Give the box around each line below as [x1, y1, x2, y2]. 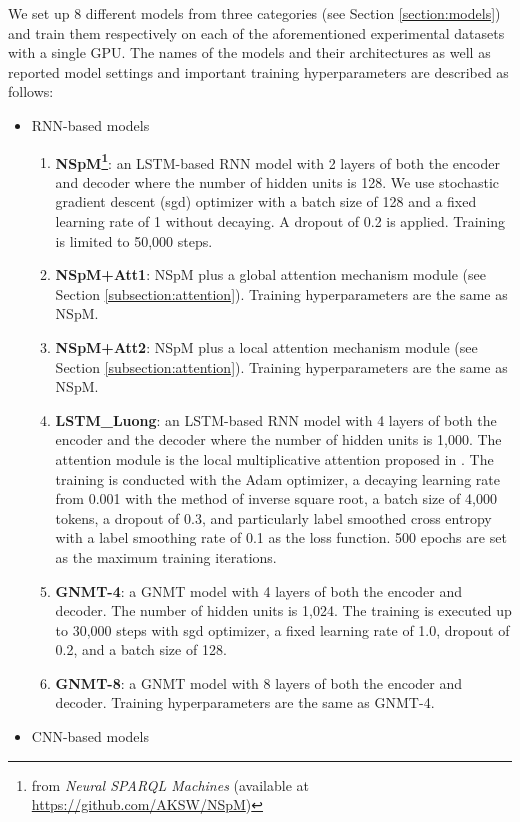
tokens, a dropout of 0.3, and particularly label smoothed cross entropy [55, 507, 492, 528]
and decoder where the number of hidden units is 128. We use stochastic [55, 171, 500, 192]
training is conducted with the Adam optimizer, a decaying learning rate [55, 468, 500, 489]
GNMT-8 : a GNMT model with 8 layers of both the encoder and [55, 672, 463, 693]
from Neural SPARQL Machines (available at [31, 774, 310, 795]
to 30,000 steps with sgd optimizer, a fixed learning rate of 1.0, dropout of [55, 619, 510, 640]
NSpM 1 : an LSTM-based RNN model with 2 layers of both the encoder [55, 149, 500, 173]
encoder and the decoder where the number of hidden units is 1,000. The [55, 429, 502, 450]
